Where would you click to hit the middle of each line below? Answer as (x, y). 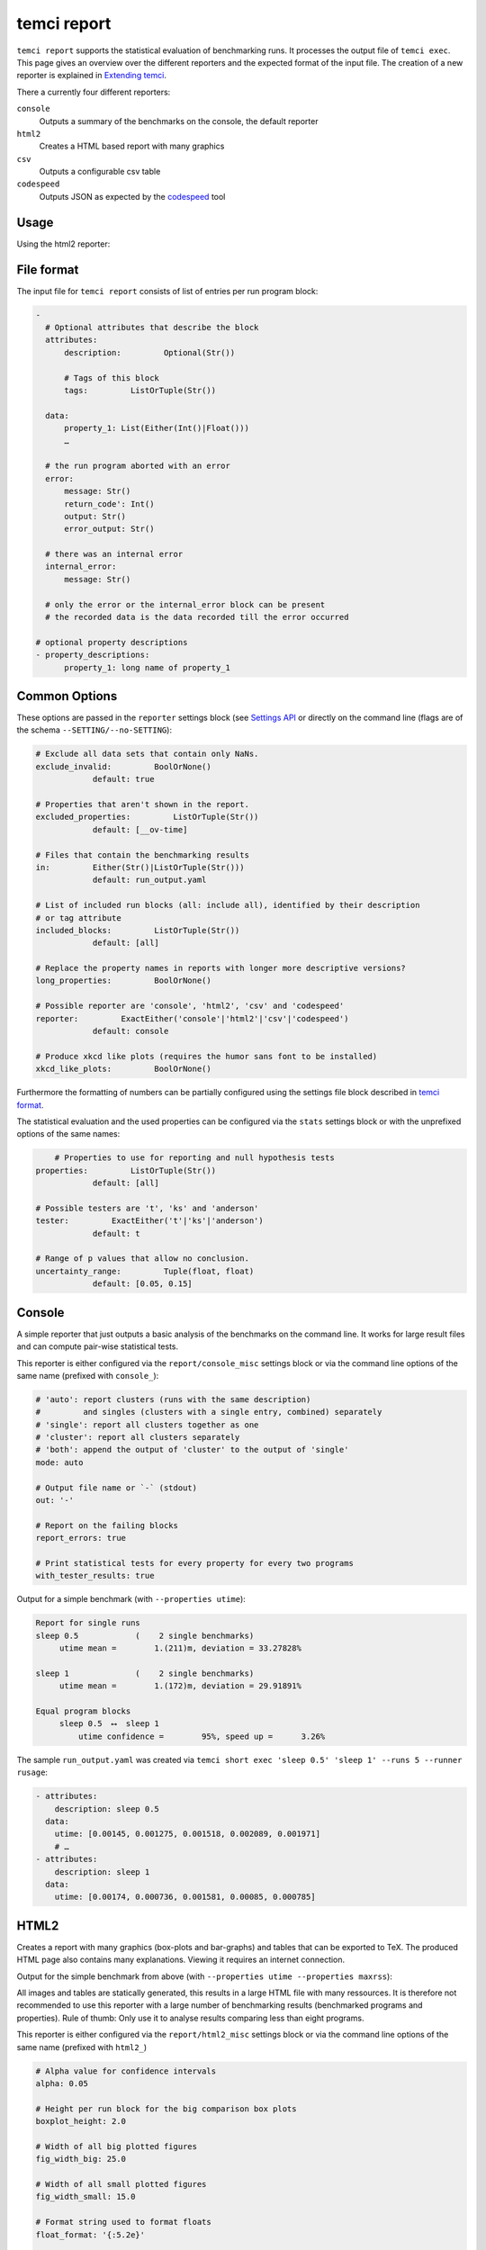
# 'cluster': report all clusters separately (138, 1437)
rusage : (32, 1772)
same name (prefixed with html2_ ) (82, 2047)
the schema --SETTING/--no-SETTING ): (94, 730)
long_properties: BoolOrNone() (123, 981)
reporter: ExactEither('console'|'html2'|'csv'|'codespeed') (192, 1018)
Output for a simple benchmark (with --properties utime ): (131, 1599)
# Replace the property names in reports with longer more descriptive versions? (221, 968)
